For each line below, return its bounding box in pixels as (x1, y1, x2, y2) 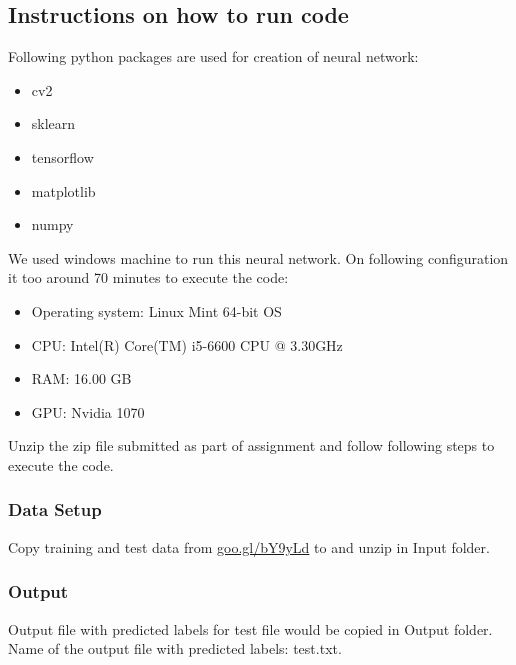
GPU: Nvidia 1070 (31, 401, 145, 422)
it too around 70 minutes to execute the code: (8, 267, 289, 288)
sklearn (31, 113, 76, 134)
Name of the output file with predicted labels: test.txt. (8, 638, 342, 659)
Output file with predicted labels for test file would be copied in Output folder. (8, 618, 493, 639)
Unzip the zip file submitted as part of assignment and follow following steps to (8, 435, 495, 456)
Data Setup (8, 497, 102, 522)
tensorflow (31, 146, 94, 167)
